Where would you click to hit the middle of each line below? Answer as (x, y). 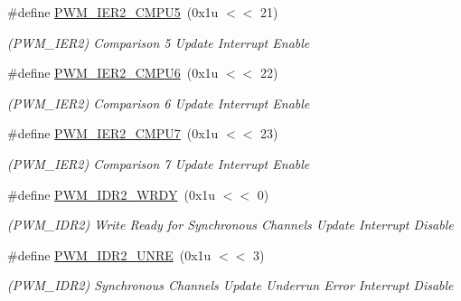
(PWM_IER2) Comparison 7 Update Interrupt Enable (159, 163)
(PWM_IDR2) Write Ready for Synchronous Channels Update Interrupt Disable (230, 225)
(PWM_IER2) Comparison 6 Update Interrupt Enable (159, 103)
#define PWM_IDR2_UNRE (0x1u (109, 254)
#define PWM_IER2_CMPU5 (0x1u (113, 12)
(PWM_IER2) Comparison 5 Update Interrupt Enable (159, 42)
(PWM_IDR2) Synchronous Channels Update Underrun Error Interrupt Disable (230, 285)
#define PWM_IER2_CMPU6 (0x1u (113, 73)
